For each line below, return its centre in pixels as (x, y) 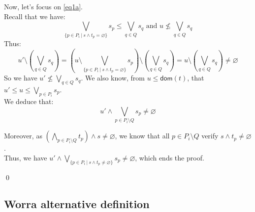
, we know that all (142, 136)
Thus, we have (26, 157)
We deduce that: (29, 101)
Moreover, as (23, 136)
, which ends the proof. (170, 157)
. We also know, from (113, 78)
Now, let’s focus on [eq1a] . (44, 6)
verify (210, 136)
